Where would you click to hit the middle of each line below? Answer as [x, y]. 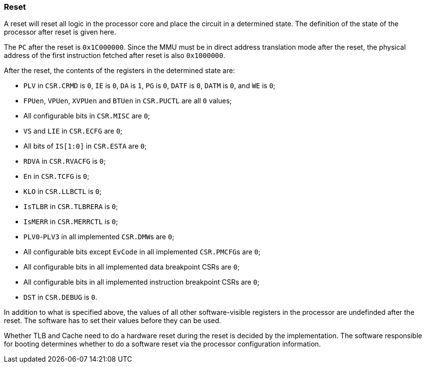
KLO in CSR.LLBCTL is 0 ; [63, 192]
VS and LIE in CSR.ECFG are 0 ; [73, 131]
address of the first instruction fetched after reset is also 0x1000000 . [115, 56]
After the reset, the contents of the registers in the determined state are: [120, 71]
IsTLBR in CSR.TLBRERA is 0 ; [71, 207]
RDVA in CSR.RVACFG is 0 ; [65, 161]
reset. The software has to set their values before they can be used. [113, 321]
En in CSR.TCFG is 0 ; [56, 176]
